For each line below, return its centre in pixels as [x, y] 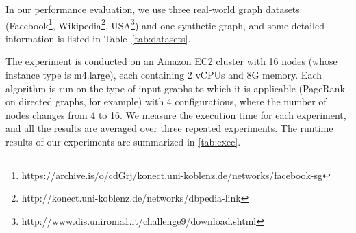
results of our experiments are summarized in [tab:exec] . [123, 141]
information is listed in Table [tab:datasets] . [98, 38]
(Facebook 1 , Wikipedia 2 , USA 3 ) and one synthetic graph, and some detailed [165, 24]
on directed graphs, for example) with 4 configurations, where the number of [166, 101]
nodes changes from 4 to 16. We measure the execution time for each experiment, [176, 114]
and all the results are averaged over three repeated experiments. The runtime [169, 128]
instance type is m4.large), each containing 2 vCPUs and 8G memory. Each [164, 75]
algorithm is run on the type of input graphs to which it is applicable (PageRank [175, 88]
